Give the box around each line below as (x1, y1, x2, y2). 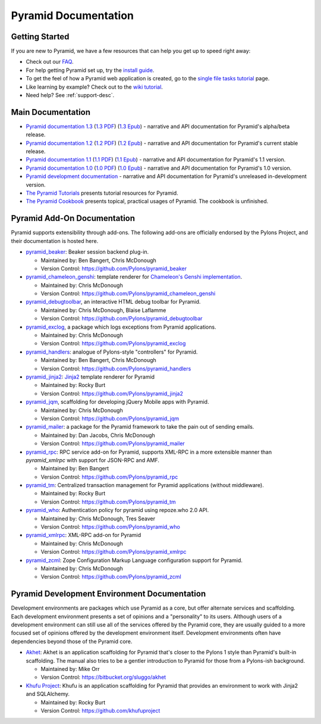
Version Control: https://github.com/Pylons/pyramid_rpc (40, 473, 178, 480)
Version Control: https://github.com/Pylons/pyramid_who (40, 523, 181, 530)
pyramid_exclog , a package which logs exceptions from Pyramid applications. (26, 323, 216, 330)
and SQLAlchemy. (26, 691, 70, 698)
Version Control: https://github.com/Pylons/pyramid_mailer (40, 440, 185, 447)
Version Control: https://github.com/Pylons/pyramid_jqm (40, 414, 180, 422)
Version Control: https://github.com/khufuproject (40, 707, 160, 714)
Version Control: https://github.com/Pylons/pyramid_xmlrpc (40, 548, 187, 556)
